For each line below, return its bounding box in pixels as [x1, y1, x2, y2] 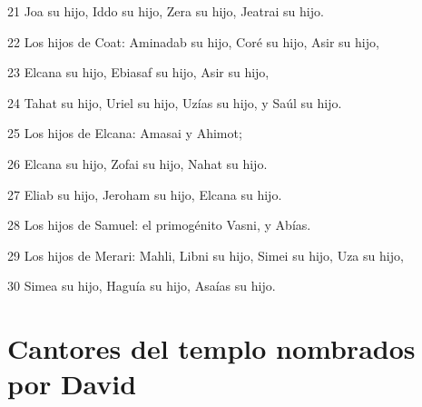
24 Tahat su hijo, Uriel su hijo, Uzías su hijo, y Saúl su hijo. [7, 93, 342, 112]
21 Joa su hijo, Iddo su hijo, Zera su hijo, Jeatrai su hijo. [7, 2, 324, 20]
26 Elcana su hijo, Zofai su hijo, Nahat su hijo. [7, 154, 268, 173]
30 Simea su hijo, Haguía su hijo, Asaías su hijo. [7, 276, 276, 295]
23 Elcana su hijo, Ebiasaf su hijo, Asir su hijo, [7, 63, 270, 82]
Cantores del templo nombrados [7, 330, 416, 367]
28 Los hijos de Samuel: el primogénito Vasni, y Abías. [7, 215, 311, 234]
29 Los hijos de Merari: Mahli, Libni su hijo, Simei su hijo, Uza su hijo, [7, 245, 404, 264]
